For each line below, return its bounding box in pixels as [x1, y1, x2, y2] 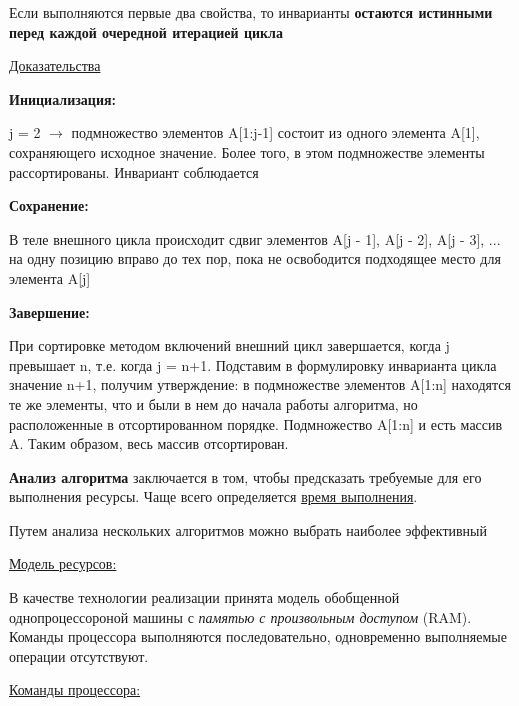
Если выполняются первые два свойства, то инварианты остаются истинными [9, 2, 493, 22]
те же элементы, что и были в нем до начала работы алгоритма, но [9, 393, 418, 414]
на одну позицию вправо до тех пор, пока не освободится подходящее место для [9, 248, 501, 269]
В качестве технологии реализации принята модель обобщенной [9, 587, 400, 608]
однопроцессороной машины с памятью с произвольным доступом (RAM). [9, 606, 472, 627]
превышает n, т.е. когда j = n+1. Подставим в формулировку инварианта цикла [9, 354, 497, 375]
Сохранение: [9, 195, 89, 216]
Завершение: [9, 301, 90, 322]
